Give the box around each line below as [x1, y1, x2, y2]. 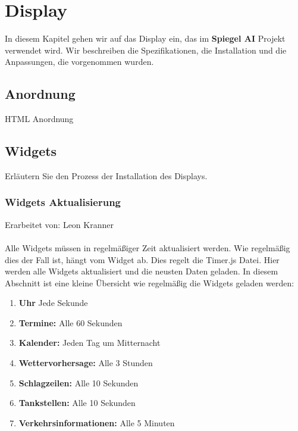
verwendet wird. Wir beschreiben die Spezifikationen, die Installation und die [5, 43, 287, 56]
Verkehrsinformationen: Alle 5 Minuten [18, 416, 175, 429]
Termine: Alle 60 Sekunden [18, 316, 123, 329]
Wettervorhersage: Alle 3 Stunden [18, 357, 153, 369]
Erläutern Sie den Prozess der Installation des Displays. [5, 169, 208, 182]
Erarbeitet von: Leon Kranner [5, 218, 114, 230]
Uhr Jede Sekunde [18, 296, 88, 309]
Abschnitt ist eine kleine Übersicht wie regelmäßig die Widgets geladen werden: [5, 276, 294, 289]
